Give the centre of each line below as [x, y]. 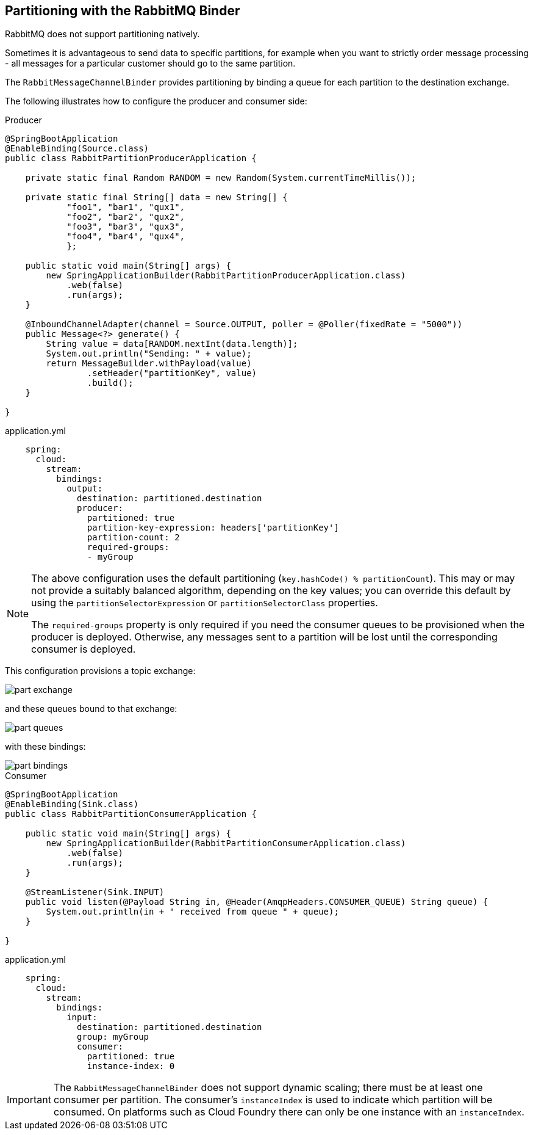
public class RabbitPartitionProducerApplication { [131, 158]
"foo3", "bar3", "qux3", [126, 227]
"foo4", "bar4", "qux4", [126, 237]
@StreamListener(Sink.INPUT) [95, 892]
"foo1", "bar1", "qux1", [126, 207]
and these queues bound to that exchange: [91, 709]
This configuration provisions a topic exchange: [100, 671]
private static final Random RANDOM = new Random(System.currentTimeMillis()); [221, 178]
